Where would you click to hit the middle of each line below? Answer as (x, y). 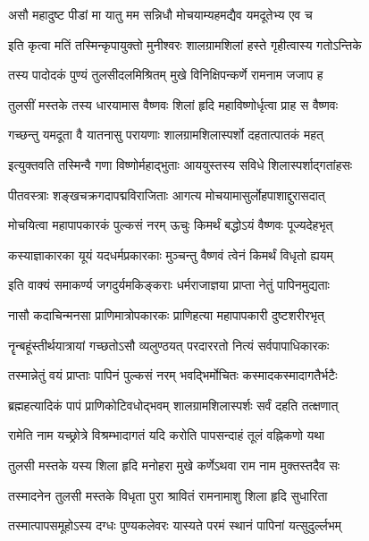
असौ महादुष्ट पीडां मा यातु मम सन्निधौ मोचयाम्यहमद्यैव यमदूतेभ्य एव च (160, 14)
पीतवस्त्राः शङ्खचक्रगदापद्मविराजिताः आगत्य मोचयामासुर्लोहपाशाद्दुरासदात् (167, 194)
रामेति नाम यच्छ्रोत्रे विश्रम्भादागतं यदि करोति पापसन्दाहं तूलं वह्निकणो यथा (167, 435)
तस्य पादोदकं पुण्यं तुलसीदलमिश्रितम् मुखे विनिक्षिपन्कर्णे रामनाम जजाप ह (166, 75)
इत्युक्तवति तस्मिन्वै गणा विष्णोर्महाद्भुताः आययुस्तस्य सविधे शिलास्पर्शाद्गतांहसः (180, 164)
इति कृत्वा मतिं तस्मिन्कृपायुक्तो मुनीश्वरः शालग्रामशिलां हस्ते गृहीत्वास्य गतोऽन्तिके (185, 44)
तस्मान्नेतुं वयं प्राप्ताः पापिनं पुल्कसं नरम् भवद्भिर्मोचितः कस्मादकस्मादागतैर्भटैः (173, 375)
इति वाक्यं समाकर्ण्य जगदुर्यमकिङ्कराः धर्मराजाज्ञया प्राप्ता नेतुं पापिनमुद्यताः (169, 285)
